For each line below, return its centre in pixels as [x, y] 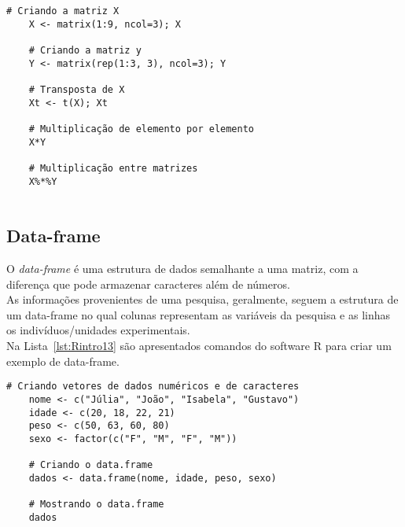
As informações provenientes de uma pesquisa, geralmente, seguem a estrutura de [202, 299]
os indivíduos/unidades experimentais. [98, 330]
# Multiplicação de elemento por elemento [141, 129]
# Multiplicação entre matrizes [113, 168]
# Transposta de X [77, 89]
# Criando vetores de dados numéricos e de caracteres [153, 387]
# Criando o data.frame [91, 465]
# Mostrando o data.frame [96, 505]
